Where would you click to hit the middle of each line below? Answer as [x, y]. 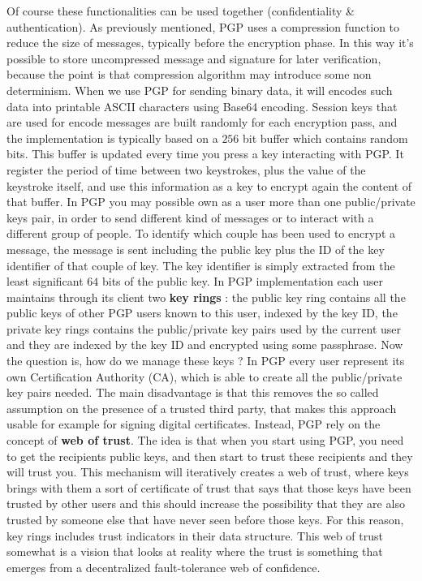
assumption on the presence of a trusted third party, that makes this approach [202, 408]
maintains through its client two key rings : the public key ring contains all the [206, 297]
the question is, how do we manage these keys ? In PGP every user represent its [206, 361]
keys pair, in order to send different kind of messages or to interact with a [190, 217]
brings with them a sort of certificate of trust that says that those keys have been [209, 487]
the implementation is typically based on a [112, 138]
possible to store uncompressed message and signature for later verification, [194, 58]
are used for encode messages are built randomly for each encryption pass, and [202, 122]
